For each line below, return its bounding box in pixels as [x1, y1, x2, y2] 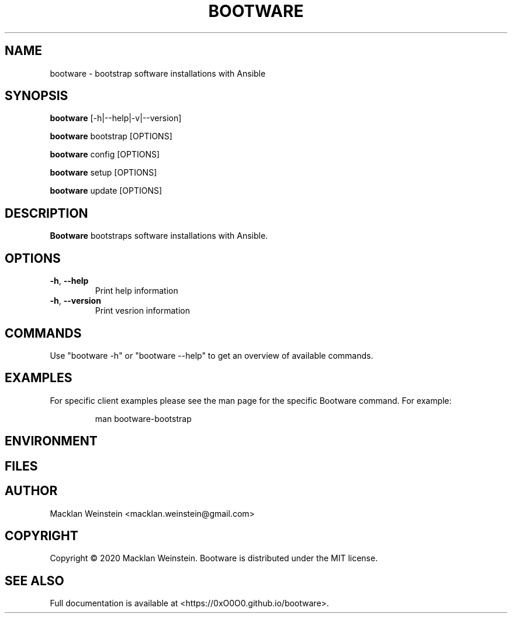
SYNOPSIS [5, 88, 68, 104]
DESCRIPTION [5, 205, 88, 221]
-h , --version [50, 296, 101, 306]
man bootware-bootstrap [95, 413, 192, 424]
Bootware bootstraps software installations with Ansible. [50, 231, 268, 241]
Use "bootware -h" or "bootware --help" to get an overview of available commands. [50, 350, 373, 360]
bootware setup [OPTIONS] [50, 167, 157, 178]
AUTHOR [5, 483, 58, 499]
